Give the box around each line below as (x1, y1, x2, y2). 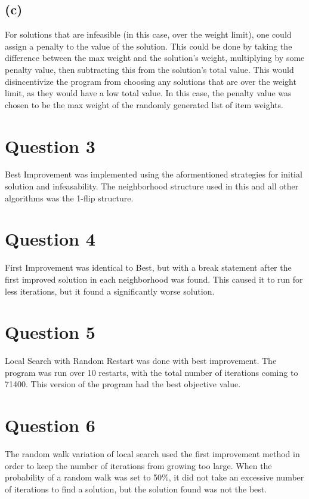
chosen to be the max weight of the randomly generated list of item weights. (5, 98, 283, 111)
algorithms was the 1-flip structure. (5, 191, 134, 204)
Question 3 (5, 133, 95, 158)
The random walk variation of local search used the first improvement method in (5, 448, 300, 460)
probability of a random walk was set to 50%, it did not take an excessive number (5, 471, 304, 483)
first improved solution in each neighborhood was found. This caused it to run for (5, 273, 303, 285)
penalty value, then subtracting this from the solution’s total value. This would (5, 63, 294, 75)
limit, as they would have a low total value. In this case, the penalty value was (5, 87, 292, 99)
